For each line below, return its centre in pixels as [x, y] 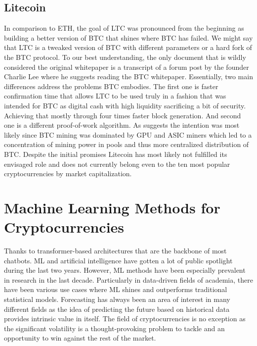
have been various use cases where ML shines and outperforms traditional [116, 289]
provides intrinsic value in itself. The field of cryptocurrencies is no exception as [125, 319]
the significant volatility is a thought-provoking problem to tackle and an [114, 328]
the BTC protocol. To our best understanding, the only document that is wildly [125, 57]
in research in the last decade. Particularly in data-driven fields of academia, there [128, 279]
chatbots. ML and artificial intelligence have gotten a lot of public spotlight [118, 260]
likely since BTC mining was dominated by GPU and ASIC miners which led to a [128, 134]
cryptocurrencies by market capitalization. [68, 173]
